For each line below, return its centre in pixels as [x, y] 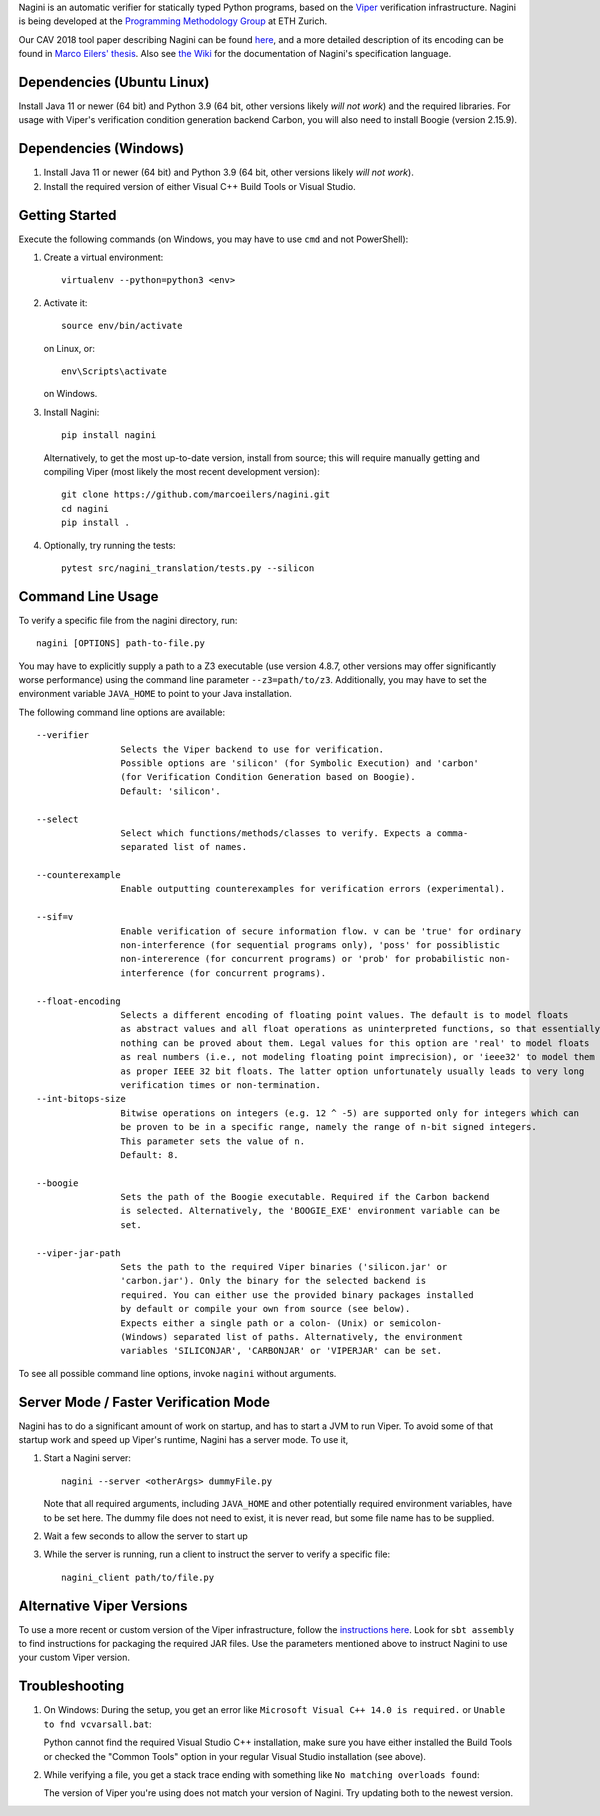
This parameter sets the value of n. [212, 1141]
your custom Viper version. [74, 1657]
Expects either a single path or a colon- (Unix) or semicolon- [281, 1323]
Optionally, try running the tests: [109, 545]
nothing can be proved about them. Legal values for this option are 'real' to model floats [355, 1043]
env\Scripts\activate [114, 371]
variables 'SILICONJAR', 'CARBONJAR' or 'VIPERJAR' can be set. [281, 1351]
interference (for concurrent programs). [223, 973]
